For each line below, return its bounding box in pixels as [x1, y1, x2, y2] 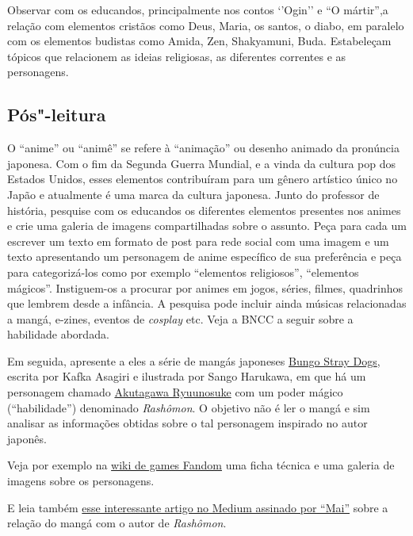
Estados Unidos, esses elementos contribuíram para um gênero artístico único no [7, 170, 398, 187]
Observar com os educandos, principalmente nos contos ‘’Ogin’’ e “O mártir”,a [7, 2, 388, 17]
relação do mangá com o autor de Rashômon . [7, 515, 227, 531]
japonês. [7, 430, 47, 446]
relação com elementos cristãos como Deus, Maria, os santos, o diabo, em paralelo [7, 17, 404, 33]
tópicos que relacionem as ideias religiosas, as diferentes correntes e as [7, 48, 346, 64]
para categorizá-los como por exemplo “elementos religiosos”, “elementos [7, 263, 359, 280]
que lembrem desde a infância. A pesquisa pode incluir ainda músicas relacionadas [7, 295, 407, 312]
